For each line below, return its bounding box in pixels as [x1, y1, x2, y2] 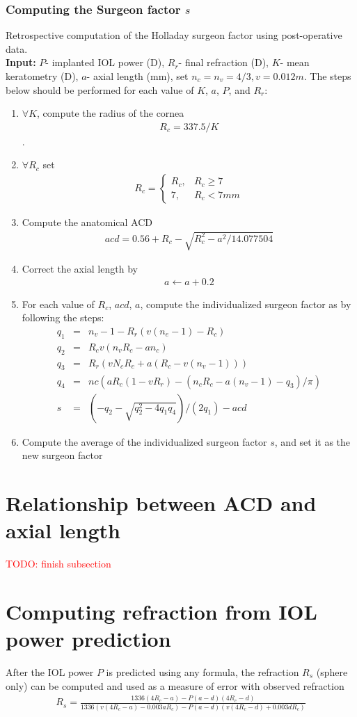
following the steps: [22, 310, 104, 325]
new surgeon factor [22, 448, 103, 462]
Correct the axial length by [22, 261, 138, 276]
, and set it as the [274, 434, 351, 449]
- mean [280, 55, 310, 70]
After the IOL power [6, 664, 94, 679]
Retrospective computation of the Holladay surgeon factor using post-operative [6, 28, 342, 42]
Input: [6, 55, 36, 70]
